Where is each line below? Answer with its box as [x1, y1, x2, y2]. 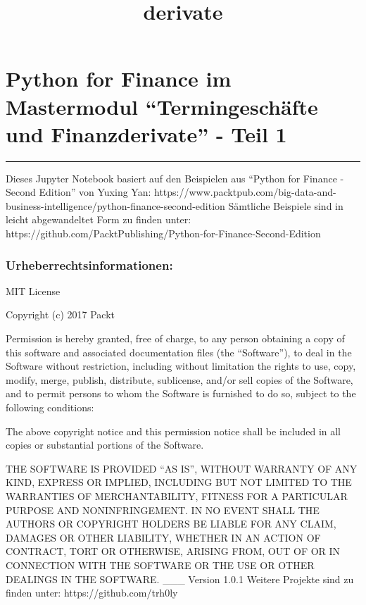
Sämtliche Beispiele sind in [228, 198, 343, 213]
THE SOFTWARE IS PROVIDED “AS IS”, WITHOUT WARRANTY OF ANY [6, 461, 358, 475]
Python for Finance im [6, 64, 232, 93]
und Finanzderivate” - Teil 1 [6, 119, 287, 148]
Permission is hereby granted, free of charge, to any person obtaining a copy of [6, 331, 345, 346]
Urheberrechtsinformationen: [6, 256, 173, 273]
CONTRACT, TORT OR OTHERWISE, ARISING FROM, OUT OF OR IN [6, 544, 341, 559]
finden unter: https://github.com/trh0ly [6, 585, 178, 600]
